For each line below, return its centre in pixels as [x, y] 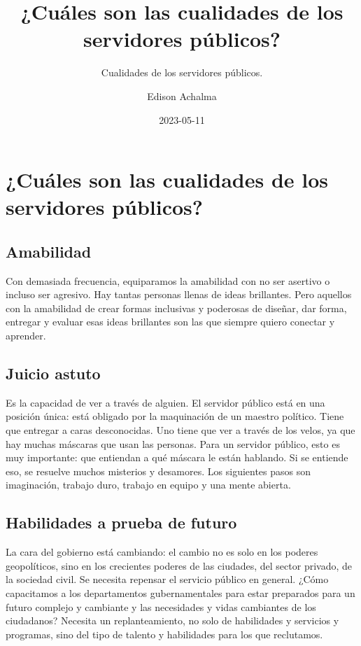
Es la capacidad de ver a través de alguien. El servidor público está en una [165, 402]
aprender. [26, 336]
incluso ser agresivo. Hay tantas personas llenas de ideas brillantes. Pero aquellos [179, 294]
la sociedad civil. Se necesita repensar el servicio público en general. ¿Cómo [167, 579]
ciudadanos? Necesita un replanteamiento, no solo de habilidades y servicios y [172, 620]
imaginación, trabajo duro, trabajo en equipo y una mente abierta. [148, 485]
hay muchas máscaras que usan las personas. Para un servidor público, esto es [173, 443]
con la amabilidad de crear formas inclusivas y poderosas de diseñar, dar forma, [176, 308]
